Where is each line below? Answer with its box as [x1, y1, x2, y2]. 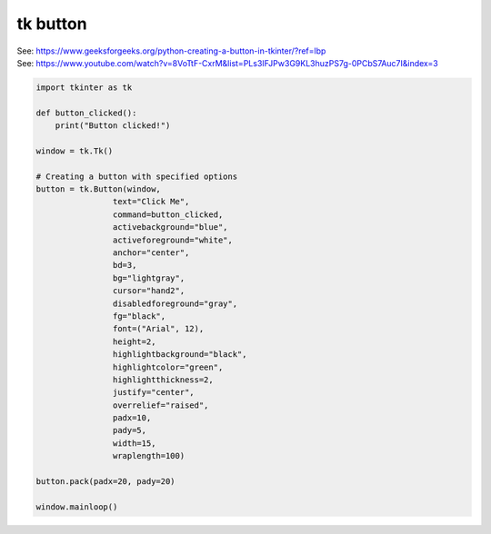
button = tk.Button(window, [35, 184, 161, 194]
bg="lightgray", [112, 272, 185, 283]
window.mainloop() [35, 501, 118, 512]
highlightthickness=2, [112, 374, 214, 385]
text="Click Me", [112, 196, 190, 207]
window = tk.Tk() [35, 145, 114, 156]
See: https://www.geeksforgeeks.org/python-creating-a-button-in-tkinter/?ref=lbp [16, 45, 326, 56]
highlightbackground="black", [112, 350, 247, 360]
